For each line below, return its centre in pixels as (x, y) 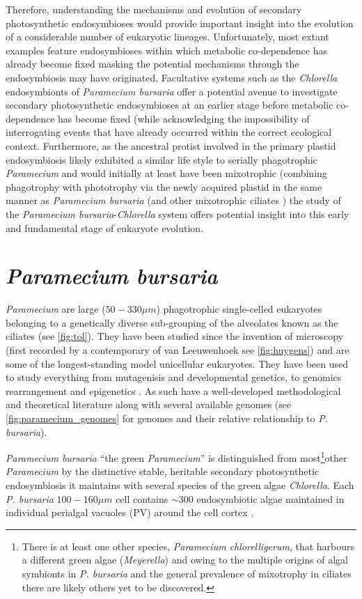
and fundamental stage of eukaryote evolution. (105, 227)
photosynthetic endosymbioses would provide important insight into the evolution (180, 23)
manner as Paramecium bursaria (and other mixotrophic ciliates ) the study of (173, 200)
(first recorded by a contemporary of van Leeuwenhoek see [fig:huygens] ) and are (178, 350)
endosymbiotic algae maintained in (270, 498)
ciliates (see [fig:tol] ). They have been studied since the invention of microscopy (174, 336)
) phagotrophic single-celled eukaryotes (239, 309)
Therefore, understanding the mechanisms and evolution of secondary (154, 9)
